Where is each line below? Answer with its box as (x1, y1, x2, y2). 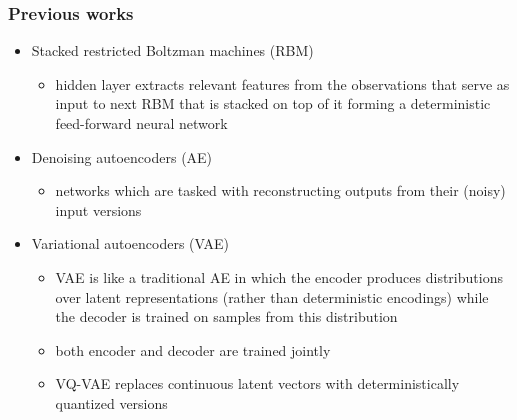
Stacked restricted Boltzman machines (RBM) (31, 40, 314, 61)
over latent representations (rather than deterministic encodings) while (55, 286, 489, 307)
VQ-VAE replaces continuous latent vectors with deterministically (55, 373, 460, 394)
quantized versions (55, 392, 168, 413)
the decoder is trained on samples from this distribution (55, 306, 398, 327)
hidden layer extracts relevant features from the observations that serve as (55, 73, 510, 94)
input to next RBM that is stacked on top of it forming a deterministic (55, 93, 491, 114)
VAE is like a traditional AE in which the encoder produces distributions (55, 266, 503, 287)
